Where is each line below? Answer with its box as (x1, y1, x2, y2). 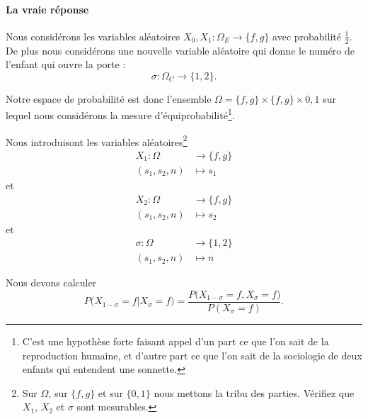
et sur (98, 385, 123, 400)
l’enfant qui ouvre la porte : (6, 57, 126, 72)
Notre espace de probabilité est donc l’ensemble (6, 91, 212, 106)
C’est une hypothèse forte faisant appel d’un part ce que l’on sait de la (22, 333, 329, 348)
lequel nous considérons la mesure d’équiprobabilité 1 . (6, 106, 235, 123)
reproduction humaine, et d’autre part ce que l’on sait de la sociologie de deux (22, 347, 362, 362)
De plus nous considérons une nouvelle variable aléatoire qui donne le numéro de (6, 43, 355, 57)
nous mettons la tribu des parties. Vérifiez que (154, 385, 355, 400)
